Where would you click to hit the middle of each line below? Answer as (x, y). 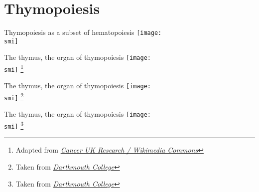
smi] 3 (14, 125)
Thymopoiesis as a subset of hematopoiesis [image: (83, 32)
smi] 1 (14, 68)
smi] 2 (14, 96)
